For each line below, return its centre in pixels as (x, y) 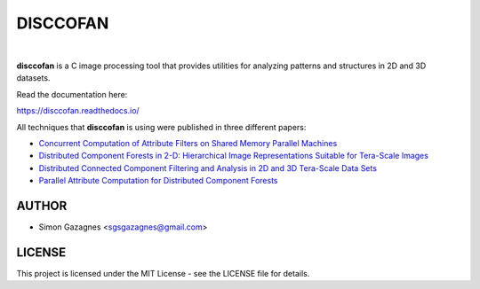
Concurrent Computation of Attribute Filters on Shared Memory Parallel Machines (188, 143)
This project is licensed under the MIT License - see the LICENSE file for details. (163, 273)
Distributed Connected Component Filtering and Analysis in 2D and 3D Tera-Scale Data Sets (208, 168)
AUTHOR (42, 205)
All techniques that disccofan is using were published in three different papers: (161, 127)
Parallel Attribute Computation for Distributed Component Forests (158, 181)
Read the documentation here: (72, 94)
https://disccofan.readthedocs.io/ (78, 111)
